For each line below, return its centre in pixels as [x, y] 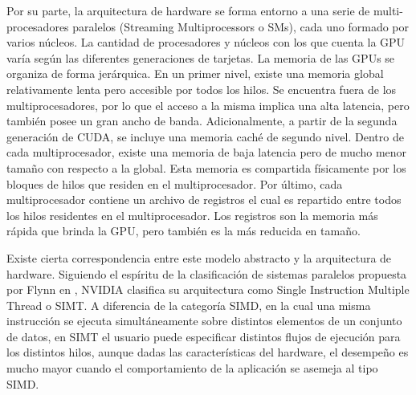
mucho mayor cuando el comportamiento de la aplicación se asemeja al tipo [192, 368]
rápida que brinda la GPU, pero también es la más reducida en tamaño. [184, 231]
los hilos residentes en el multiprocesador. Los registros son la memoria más [192, 215]
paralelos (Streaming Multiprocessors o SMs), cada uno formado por [241, 26]
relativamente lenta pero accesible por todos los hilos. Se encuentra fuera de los [202, 89]
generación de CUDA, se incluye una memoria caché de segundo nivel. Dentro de [205, 136]
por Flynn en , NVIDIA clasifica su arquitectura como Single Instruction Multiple [208, 289]
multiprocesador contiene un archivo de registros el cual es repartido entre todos [204, 200]
